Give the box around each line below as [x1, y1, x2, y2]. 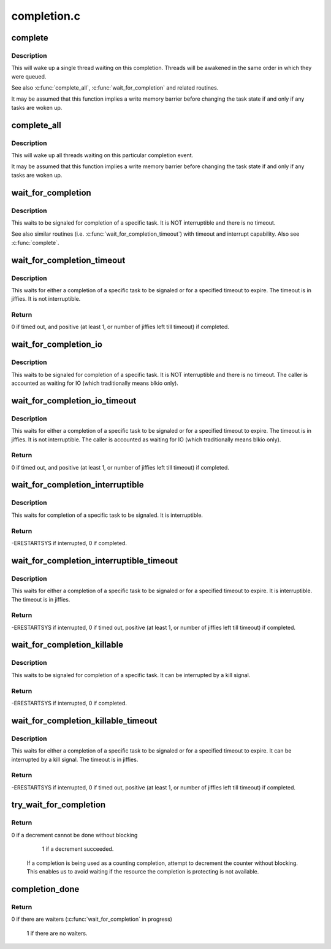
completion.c [11, 9, 81, 23]
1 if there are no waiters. [26, 929, 88, 937]
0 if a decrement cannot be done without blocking [11, 831, 138, 839]
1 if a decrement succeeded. [42, 845, 114, 853]
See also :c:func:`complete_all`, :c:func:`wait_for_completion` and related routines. [11, 84, 219, 91]
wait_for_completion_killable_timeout [11, 715, 158, 726]
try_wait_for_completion [11, 800, 106, 810]
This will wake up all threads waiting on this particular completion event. [11, 152, 194, 159]
